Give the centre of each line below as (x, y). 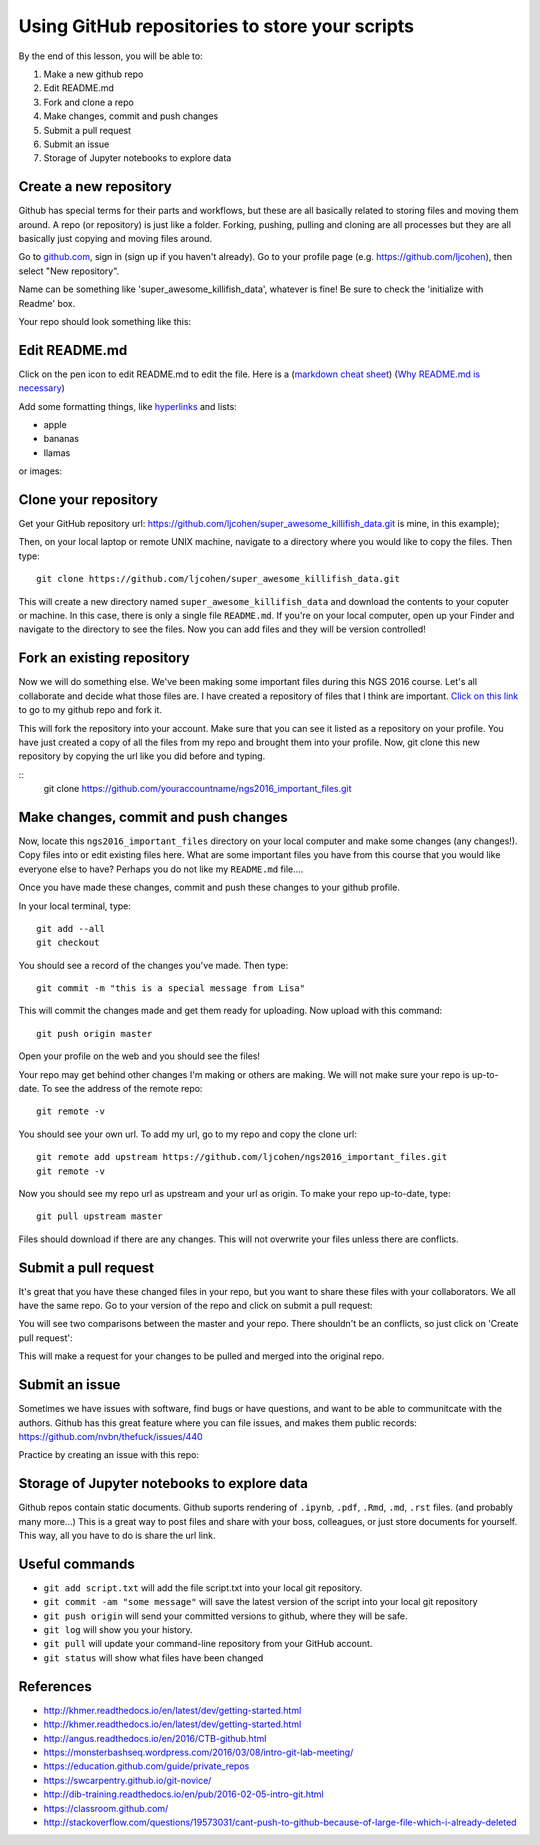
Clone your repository (88, 499)
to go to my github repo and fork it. (90, 710)
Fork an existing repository (104, 658)
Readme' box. (47, 303)
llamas (57, 452)
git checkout (68, 943)
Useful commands (76, 1563)
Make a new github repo (93, 74)
